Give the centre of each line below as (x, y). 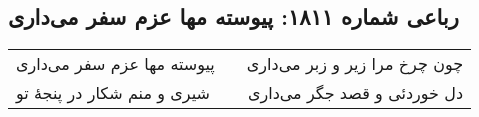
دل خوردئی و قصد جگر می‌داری (355, 93)
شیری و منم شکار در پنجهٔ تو (113, 93)
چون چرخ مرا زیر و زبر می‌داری (355, 64)
